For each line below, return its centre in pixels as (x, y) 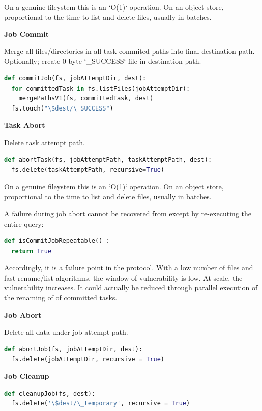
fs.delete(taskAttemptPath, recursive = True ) (88, 170)
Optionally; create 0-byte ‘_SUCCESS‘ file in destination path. (103, 61)
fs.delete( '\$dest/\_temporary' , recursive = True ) (101, 404)
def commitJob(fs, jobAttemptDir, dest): (75, 78)
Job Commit (26, 34)
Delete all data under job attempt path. (66, 332)
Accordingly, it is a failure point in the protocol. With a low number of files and (129, 268)
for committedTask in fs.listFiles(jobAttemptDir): (101, 88)
